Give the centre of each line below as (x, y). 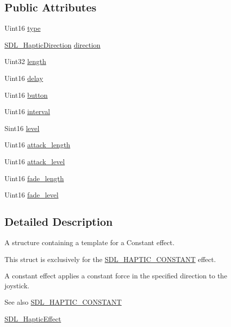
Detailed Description (59, 222)
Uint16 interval (27, 111)
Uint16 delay (24, 78)
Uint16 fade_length (34, 178)
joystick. (17, 285)
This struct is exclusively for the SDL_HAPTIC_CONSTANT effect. (110, 259)
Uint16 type (23, 28)
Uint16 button (26, 95)
